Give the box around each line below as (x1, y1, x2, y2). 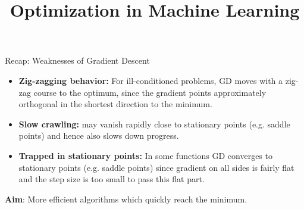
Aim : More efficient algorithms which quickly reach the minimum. (5, 192, 247, 205)
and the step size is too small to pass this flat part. (18, 173, 205, 185)
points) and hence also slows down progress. (18, 129, 179, 142)
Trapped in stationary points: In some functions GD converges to (18, 149, 272, 161)
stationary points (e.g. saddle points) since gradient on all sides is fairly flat (18, 161, 294, 173)
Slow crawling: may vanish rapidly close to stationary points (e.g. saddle (18, 117, 290, 130)
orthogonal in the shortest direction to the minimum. (18, 98, 212, 110)
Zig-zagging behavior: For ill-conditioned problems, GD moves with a (18, 74, 283, 86)
